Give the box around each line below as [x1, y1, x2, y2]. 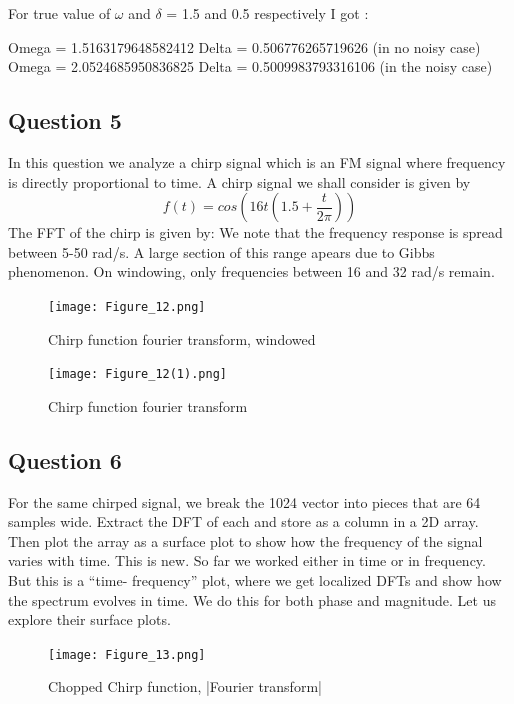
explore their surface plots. [8, 609, 171, 630]
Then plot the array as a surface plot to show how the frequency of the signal [8, 530, 483, 551]
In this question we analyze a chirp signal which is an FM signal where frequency [8, 151, 506, 172]
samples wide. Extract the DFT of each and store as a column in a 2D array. [8, 511, 479, 532]
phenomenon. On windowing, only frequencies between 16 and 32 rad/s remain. [8, 261, 495, 282]
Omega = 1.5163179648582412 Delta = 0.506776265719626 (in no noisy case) [8, 36, 481, 57]
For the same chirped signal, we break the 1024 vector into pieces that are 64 [8, 491, 481, 512]
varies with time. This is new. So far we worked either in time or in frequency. [8, 550, 486, 571]
